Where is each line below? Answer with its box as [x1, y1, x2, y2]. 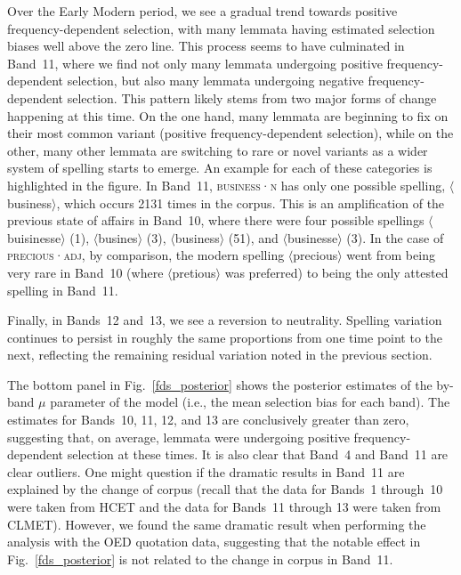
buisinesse [7, 228, 61, 247]
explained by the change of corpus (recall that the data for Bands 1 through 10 [7, 480, 443, 498]
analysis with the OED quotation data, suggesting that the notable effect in [7, 532, 421, 551]
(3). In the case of [346, 228, 444, 247]
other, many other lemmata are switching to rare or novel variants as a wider [7, 141, 428, 159]
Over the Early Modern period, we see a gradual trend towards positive [7, 2, 398, 20]
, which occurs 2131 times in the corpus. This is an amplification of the [56, 193, 445, 212]
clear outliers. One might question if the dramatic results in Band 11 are [7, 462, 405, 481]
